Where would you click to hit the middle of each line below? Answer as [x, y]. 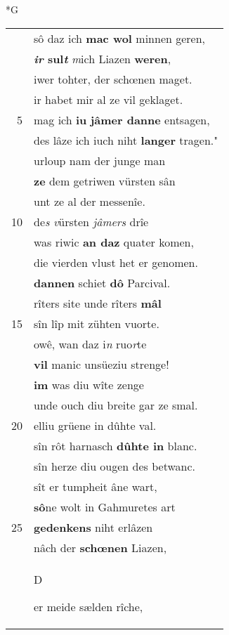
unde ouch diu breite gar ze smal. [116, 405]
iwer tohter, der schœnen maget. [113, 79]
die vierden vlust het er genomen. [116, 262]
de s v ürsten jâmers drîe [91, 221]
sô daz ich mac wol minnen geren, [120, 38]
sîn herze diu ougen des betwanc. [115, 466]
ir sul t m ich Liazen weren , [103, 58]
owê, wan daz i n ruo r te [90, 343]
